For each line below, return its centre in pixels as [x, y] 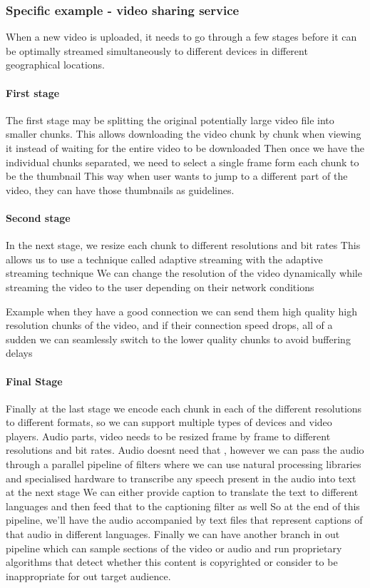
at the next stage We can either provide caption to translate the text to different [182, 492]
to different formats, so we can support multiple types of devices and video [169, 422]
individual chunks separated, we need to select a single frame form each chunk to [183, 162]
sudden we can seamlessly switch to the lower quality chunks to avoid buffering [178, 339]
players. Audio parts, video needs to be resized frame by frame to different [168, 436]
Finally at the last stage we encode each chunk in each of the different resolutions [184, 408]
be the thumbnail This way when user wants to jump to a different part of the [177, 176]
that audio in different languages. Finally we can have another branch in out [173, 534]
